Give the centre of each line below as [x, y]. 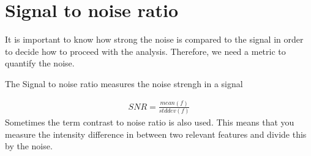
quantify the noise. [40, 63]
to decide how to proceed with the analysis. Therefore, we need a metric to [145, 51]
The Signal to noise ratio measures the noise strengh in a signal [124, 83]
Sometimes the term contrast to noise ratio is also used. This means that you [150, 122]
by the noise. [29, 146]
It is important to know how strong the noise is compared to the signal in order [154, 39]
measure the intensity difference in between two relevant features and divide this [156, 134]
